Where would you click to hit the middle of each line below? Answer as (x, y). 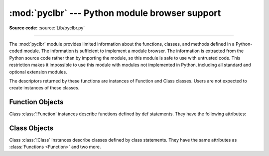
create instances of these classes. (44, 88)
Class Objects (31, 128)
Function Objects (36, 102)
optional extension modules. (38, 72)
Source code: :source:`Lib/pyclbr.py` (47, 28)
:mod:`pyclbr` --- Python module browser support (115, 13)
